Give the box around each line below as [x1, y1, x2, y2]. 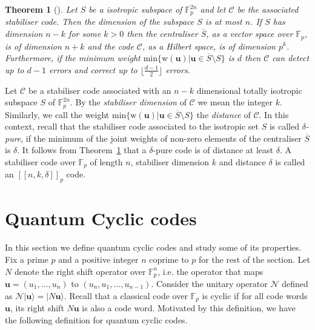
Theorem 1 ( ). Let [5, 3, 78, 15]
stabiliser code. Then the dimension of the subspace [5, 15, 194, 28]
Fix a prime [5, 252, 48, 265]
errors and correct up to [48, 63, 138, 76]
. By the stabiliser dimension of [70, 96, 187, 108]
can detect [272, 51, 310, 64]
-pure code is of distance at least [153, 144, 274, 156]
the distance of [196, 108, 251, 120]
